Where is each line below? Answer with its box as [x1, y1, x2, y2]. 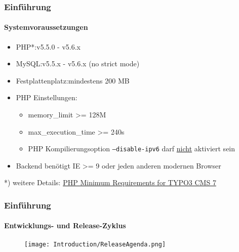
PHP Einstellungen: [16, 92, 77, 103]
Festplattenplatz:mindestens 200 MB [16, 75, 130, 86]
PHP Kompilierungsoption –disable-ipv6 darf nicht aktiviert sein [28, 143, 235, 154]
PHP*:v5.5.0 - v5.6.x [16, 41, 81, 52]
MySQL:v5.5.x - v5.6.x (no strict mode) [16, 58, 140, 69]
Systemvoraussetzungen [4, 22, 88, 32]
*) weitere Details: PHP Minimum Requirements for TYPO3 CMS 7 [4, 177, 216, 188]
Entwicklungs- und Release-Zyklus [4, 220, 126, 231]
